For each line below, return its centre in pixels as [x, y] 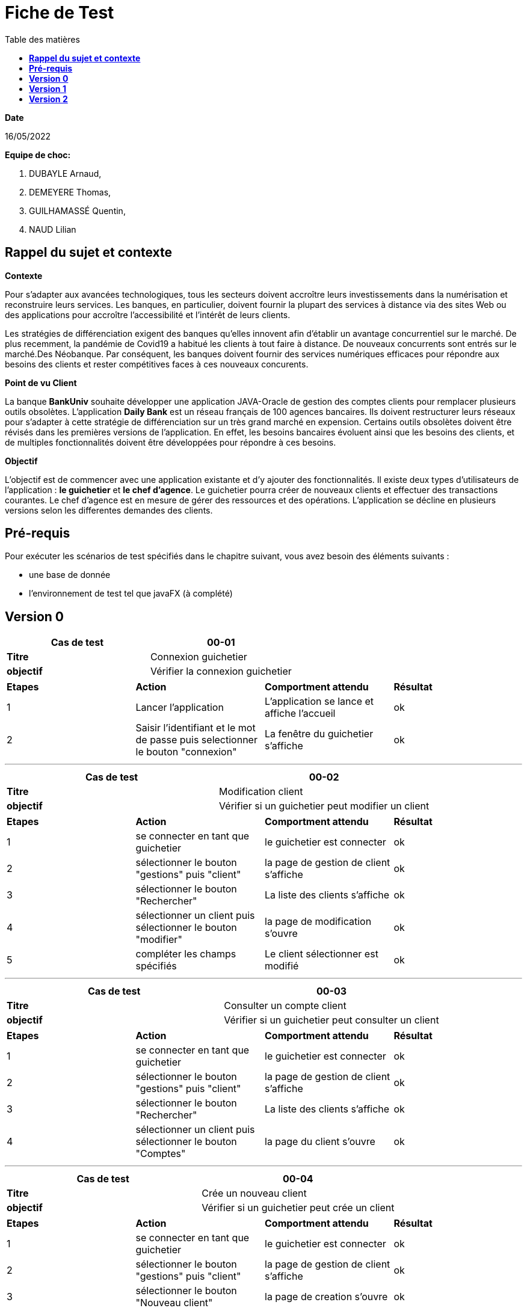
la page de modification [318, 922]
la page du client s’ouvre [320, 1142]
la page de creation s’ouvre [326, 1297]
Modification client [261, 792]
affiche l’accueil [300, 714]
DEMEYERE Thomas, [70, 192]
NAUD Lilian [53, 229]
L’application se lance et [319, 702]
